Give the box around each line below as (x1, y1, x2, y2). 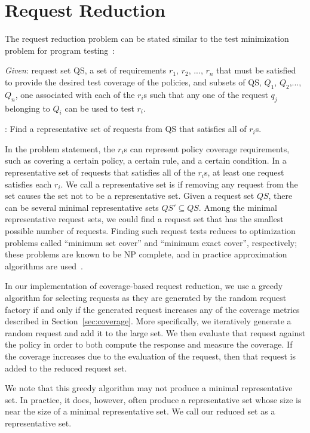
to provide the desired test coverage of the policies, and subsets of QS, (5, 75, 262, 88)
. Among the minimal (198, 201, 277, 213)
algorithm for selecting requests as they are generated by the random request (5, 291, 287, 304)
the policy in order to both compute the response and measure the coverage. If (5, 338, 293, 351)
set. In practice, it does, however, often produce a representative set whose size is (5, 393, 302, 406)
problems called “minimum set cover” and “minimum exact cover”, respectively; (5, 236, 297, 248)
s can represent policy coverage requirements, (124, 142, 290, 155)
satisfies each (5, 177, 52, 190)
